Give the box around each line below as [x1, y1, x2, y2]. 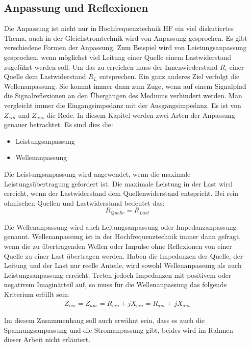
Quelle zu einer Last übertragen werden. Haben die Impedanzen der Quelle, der [4, 250, 243, 261]
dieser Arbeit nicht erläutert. [4, 334, 91, 345]
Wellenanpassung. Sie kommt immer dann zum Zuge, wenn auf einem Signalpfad [4, 80, 247, 91]
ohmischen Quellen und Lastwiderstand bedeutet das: [4, 197, 165, 208]
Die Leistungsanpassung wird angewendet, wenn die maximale [4, 168, 191, 179]
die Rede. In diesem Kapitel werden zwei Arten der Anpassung [47, 109, 235, 120]
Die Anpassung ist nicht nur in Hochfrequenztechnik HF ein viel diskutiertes [4, 23, 234, 33]
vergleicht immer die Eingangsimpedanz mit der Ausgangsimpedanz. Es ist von [4, 100, 241, 110]
